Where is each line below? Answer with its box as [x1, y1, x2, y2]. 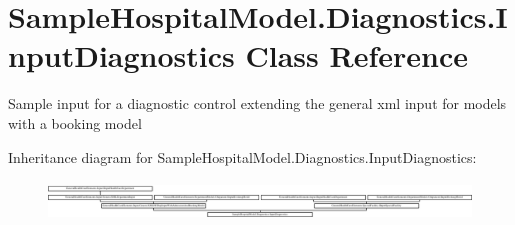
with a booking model [8, 112, 142, 133]
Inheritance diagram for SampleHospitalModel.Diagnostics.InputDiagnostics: [8, 146, 477, 167]
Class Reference [245, 35, 468, 76]
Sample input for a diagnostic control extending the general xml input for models [8, 93, 507, 114]
